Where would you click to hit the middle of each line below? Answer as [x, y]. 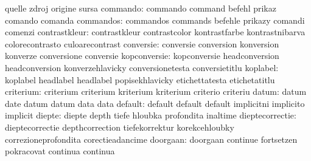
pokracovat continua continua [60, 151]
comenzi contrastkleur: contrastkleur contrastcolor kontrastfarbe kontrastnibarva [155, 32]
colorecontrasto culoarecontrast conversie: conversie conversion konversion [142, 43]
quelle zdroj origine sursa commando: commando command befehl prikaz [141, 8]
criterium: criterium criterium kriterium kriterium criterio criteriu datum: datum [156, 91]
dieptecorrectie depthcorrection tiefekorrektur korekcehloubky [120, 127]
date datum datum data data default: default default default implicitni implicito [155, 103]
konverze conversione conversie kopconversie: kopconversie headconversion [142, 56]
